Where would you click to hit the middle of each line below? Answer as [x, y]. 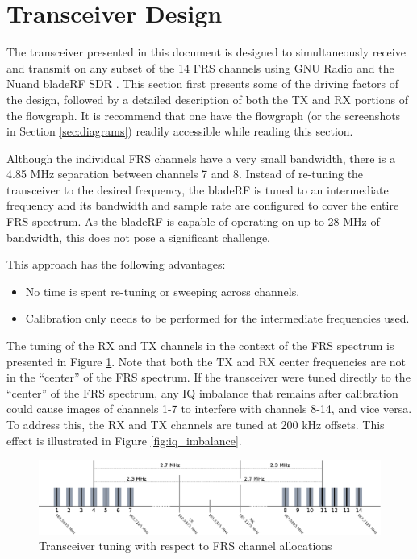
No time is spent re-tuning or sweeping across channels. [163, 291]
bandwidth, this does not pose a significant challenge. [138, 237]
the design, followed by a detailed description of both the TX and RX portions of [207, 99]
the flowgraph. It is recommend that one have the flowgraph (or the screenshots [204, 115]
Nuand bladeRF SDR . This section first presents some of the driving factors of [203, 83]
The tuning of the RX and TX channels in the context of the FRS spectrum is [200, 346]
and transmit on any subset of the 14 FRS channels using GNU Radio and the [200, 67]
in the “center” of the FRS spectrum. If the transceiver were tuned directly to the [208, 377]
